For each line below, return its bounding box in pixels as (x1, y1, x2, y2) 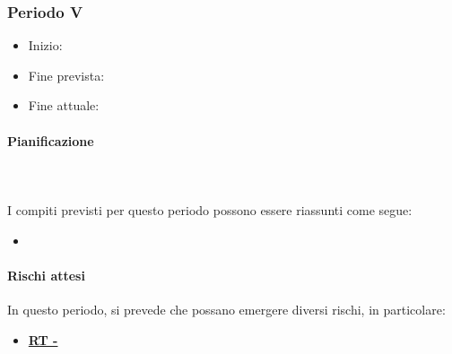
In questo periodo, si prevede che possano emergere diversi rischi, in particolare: (7, 299, 446, 318)
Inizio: (28, 36, 63, 55)
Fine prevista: (28, 65, 105, 84)
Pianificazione (7, 131, 94, 150)
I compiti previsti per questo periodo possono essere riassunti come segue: (7, 200, 413, 219)
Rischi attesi (7, 265, 85, 284)
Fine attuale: (28, 96, 100, 115)
